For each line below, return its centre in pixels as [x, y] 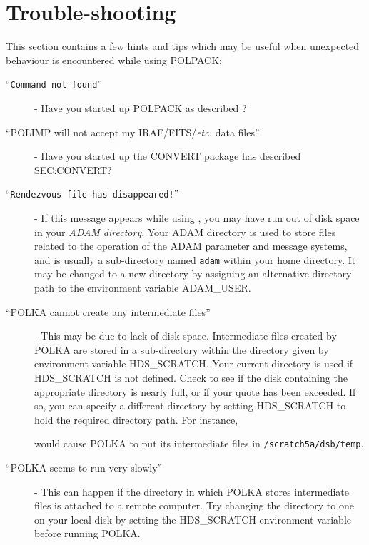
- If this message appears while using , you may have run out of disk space [197, 218]
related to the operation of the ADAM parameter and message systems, [191, 246]
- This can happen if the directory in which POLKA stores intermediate [192, 491]
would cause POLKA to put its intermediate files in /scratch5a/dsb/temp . [199, 443]
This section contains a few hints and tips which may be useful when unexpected [183, 46]
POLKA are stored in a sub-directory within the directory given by [182, 349]
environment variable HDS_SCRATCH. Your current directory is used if [194, 363]
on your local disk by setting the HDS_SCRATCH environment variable [193, 519]
